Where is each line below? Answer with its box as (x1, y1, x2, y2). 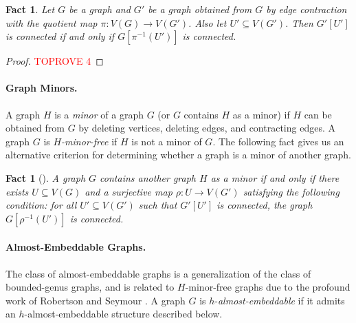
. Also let (188, 15, 227, 30)
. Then (285, 15, 313, 30)
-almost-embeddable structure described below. (24, 306, 223, 321)
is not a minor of (131, 134, 202, 148)
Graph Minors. (5, 81, 78, 95)
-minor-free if (61, 134, 118, 148)
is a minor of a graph (54, 107, 144, 121)
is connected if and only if (5, 29, 115, 43)
